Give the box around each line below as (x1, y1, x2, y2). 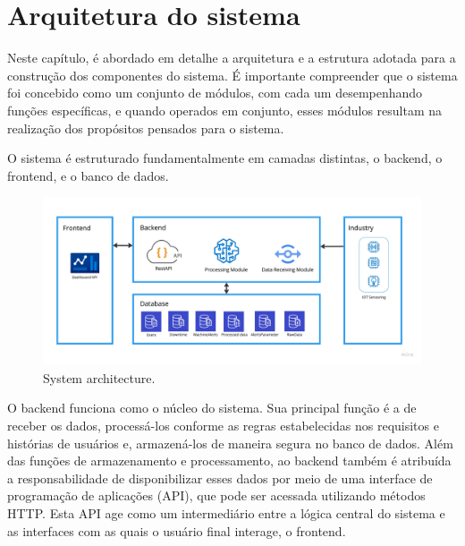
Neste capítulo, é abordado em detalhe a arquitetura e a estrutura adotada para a (7, 48, 456, 67)
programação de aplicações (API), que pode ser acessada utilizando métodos (7, 486, 426, 505)
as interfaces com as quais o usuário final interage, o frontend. (7, 521, 346, 540)
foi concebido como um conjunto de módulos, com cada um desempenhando (7, 83, 423, 102)
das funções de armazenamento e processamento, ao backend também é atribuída (7, 451, 452, 470)
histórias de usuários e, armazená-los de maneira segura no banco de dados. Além (7, 433, 453, 452)
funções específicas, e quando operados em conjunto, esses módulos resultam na (7, 100, 443, 119)
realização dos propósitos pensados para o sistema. (7, 118, 284, 137)
